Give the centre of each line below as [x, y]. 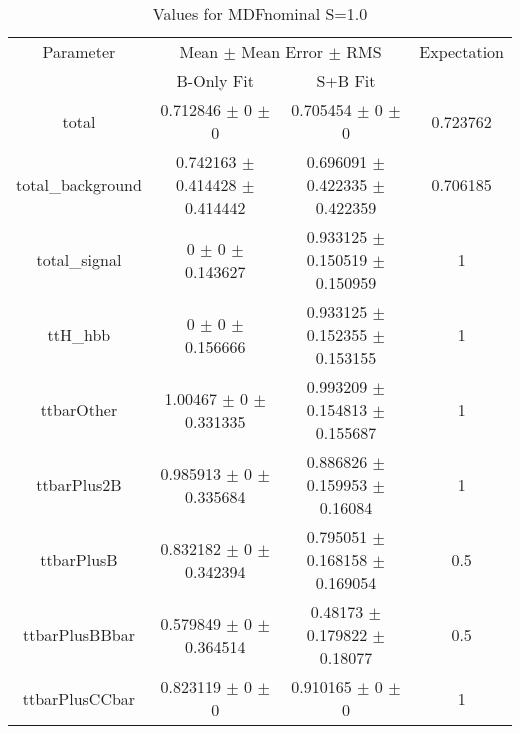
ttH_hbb [79, 334]
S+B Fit [346, 80]
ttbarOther [79, 409]
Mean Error [282, 51]
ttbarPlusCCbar [79, 698]
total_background [79, 184]
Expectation [461, 51]
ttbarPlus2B [79, 484]
